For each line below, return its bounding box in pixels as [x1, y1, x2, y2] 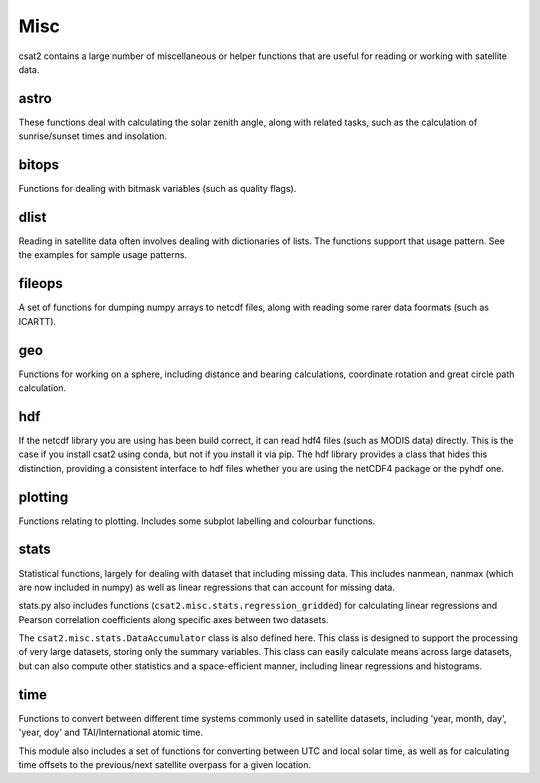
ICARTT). [18, 315, 57, 327]
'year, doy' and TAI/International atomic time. [18, 726, 204, 739]
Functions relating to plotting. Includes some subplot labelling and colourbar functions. [18, 515, 376, 527]
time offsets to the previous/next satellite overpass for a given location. [18, 758, 312, 770]
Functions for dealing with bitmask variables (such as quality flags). [18, 183, 297, 195]
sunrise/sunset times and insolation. [18, 130, 168, 142]
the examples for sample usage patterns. [18, 249, 188, 261]
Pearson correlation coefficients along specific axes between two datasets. [18, 613, 329, 625]
